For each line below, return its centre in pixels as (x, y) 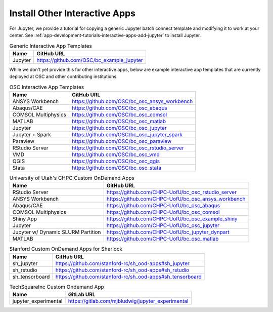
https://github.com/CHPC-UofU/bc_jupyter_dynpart (168, 232)
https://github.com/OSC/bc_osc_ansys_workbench (132, 101)
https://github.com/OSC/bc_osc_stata (117, 168)
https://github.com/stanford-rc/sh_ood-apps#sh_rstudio (122, 270)
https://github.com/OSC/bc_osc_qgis (116, 161)
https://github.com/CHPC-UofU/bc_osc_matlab (163, 239)
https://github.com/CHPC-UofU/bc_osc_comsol (163, 212)
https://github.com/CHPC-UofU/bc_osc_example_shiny (172, 219)
